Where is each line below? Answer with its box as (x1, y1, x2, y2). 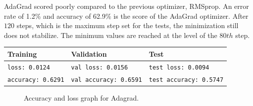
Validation (71, 48, 107, 59)
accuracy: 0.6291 (7, 76, 64, 83)
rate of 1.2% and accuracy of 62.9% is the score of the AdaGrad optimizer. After (4, 10, 249, 21)
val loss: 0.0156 (71, 64, 128, 71)
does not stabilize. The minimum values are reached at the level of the (4, 30, 217, 40)
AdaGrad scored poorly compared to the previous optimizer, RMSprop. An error (4, 1, 249, 11)
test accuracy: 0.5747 (149, 76, 224, 83)
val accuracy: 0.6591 (71, 76, 142, 83)
